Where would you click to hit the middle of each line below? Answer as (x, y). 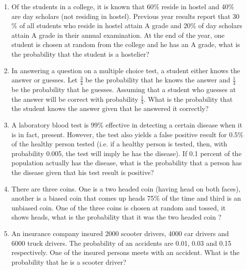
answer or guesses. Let (45, 80)
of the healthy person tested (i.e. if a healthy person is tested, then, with (119, 144)
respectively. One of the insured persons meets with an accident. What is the (125, 252)
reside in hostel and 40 (195, 6)
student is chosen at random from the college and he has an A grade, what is (126, 44)
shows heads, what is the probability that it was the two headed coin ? (116, 217)
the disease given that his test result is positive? (83, 172)
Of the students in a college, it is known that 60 (83, 6)
